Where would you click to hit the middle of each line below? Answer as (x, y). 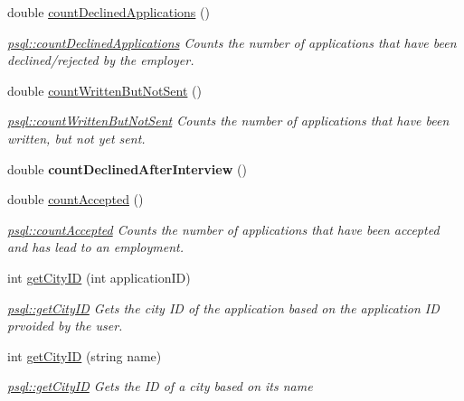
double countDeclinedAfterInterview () (127, 168)
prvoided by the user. (65, 326)
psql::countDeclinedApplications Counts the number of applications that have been (232, 42)
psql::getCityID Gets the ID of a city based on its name (160, 386)
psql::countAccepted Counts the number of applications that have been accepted (223, 229)
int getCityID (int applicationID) (99, 277)
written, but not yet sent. (76, 138)
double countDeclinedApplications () (109, 12)
